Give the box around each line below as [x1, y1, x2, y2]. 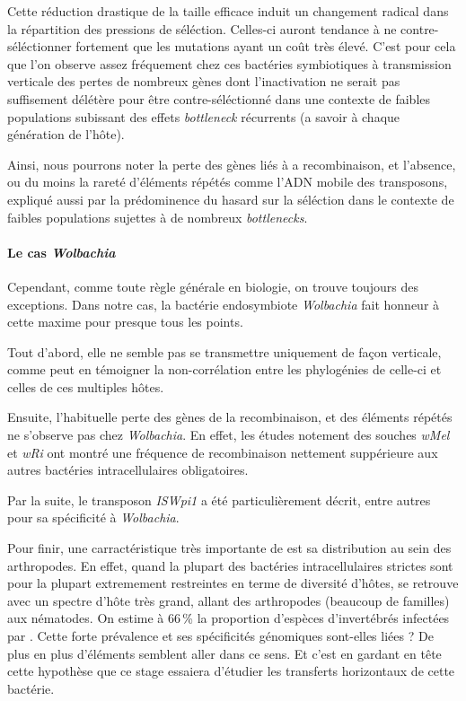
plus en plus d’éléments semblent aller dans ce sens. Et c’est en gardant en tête [7, 644, 442, 662]
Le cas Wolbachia [7, 242, 116, 261]
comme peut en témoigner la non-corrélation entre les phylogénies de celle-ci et [7, 360, 442, 379]
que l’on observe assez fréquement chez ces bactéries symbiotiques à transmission [7, 54, 452, 73]
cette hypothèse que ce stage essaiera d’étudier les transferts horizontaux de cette [7, 662, 455, 680]
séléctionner [7, 37, 72, 56]
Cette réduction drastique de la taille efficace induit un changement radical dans [7, 2, 449, 20]
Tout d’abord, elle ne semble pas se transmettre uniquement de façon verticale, [7, 342, 442, 361]
